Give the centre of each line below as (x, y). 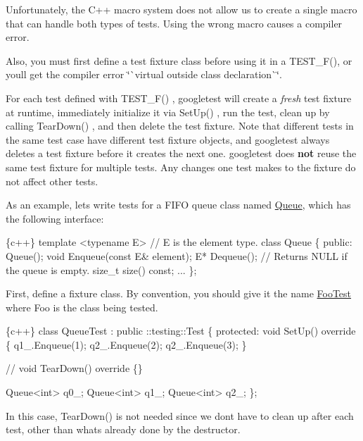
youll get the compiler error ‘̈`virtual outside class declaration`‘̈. (144, 74)
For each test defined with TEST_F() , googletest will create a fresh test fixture (179, 98)
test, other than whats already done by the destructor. (123, 429)
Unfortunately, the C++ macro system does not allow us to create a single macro (181, 9)
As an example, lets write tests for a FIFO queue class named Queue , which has (178, 205)
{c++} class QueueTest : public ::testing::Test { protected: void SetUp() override (181, 331)
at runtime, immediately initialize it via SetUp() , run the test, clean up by (168, 112)
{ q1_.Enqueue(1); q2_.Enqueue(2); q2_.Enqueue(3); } (126, 344)
